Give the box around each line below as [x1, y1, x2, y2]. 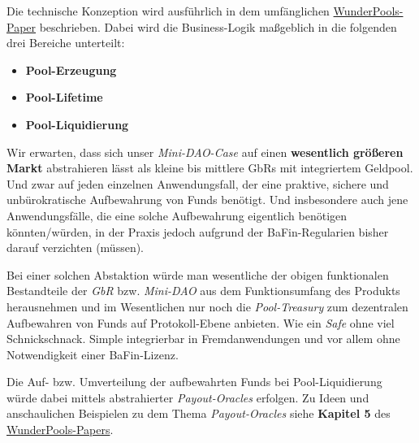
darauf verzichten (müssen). [6, 239, 145, 256]
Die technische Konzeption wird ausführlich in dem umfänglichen [6, 2, 330, 19]
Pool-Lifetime [25, 89, 103, 106]
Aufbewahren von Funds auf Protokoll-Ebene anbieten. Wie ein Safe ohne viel [6, 314, 395, 331]
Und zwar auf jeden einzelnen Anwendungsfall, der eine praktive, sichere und [6, 175, 389, 192]
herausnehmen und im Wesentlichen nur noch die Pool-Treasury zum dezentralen [6, 298, 408, 315]
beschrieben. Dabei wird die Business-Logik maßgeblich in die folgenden [39, 18, 397, 35]
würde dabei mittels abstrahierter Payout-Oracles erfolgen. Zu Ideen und [6, 389, 369, 406]
